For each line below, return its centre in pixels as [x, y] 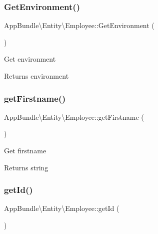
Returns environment [36, 76]
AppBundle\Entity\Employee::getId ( [62, 208]
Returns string [26, 167]
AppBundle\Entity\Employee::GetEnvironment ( [79, 25]
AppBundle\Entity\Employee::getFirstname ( [74, 116]
